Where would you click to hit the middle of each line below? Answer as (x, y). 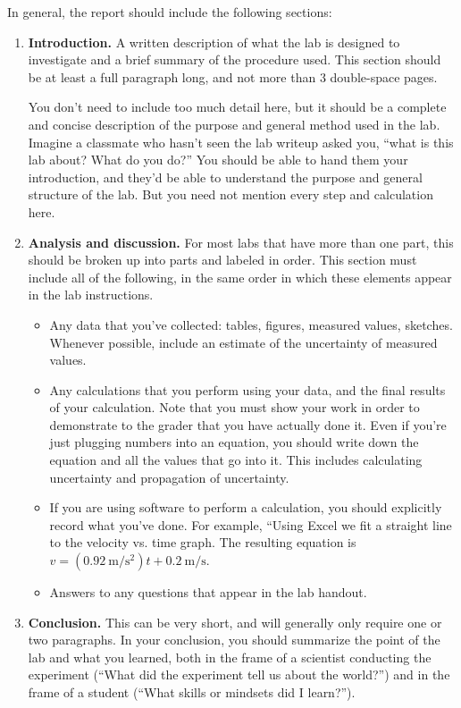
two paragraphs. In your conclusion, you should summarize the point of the (234, 640)
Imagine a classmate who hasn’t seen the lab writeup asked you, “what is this (241, 142)
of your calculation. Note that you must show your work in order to (235, 407)
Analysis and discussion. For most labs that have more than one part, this (241, 242)
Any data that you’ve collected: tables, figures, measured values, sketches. (251, 324)
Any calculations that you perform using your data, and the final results (247, 389)
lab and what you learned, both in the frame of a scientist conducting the (230, 657)
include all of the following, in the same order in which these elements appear (240, 277)
